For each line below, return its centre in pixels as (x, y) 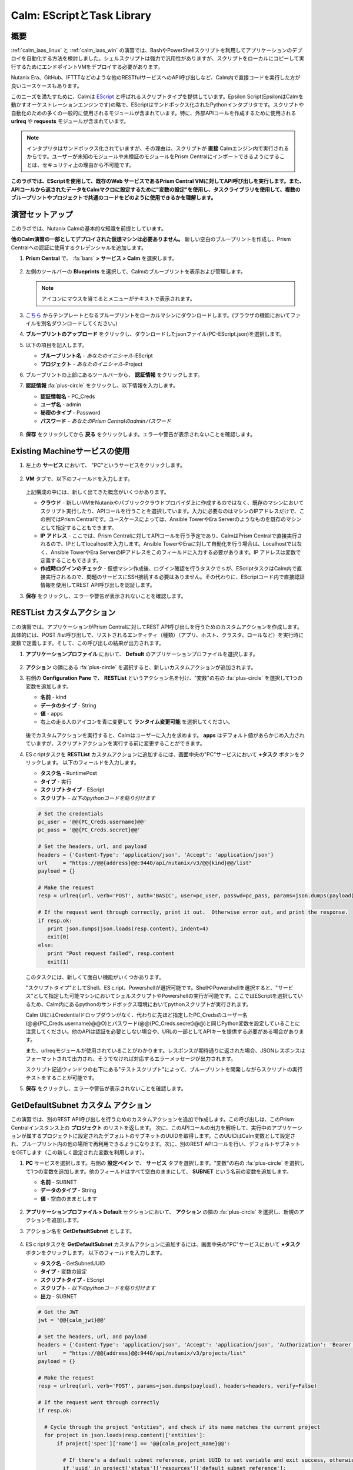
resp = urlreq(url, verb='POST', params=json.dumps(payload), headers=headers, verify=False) (178, 1386)
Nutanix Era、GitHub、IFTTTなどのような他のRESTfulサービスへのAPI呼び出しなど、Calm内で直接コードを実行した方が (156, 78)
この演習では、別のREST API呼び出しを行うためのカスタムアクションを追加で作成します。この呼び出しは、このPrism (152, 1120)
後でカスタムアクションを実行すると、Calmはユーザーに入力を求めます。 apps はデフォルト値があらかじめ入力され (165, 735)
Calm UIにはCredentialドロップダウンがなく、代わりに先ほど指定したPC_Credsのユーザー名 (137, 1015)
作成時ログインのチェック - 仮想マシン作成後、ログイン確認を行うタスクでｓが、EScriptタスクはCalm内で (169, 569)
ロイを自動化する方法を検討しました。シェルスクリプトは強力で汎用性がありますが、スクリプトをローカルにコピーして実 (158, 58)
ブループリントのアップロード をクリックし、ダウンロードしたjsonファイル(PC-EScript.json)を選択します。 (155, 334)
